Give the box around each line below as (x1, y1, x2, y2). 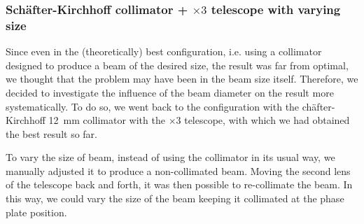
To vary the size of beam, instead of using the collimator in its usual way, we (6, 150, 335, 164)
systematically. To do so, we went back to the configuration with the (6, 99, 300, 113)
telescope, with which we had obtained (184, 113, 350, 127)
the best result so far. (6, 126, 97, 141)
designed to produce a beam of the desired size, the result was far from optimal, (6, 57, 349, 72)
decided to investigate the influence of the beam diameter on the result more (6, 85, 334, 99)
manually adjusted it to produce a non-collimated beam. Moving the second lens (6, 163, 351, 178)
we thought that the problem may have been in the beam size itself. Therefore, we (6, 71, 358, 86)
